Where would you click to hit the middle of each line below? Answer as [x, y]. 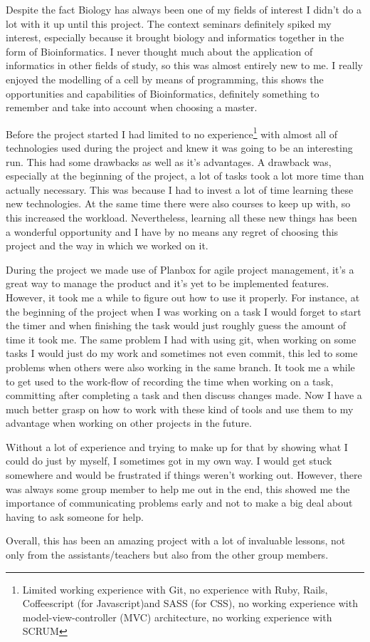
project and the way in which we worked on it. [107, 245]
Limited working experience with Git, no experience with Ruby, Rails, [175, 589]
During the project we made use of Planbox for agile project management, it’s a [180, 269]
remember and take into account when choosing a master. [132, 107]
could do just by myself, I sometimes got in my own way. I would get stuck [169, 461]
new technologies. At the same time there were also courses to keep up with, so [178, 203]
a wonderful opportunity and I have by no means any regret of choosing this [172, 231]
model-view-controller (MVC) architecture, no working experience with [177, 617]
